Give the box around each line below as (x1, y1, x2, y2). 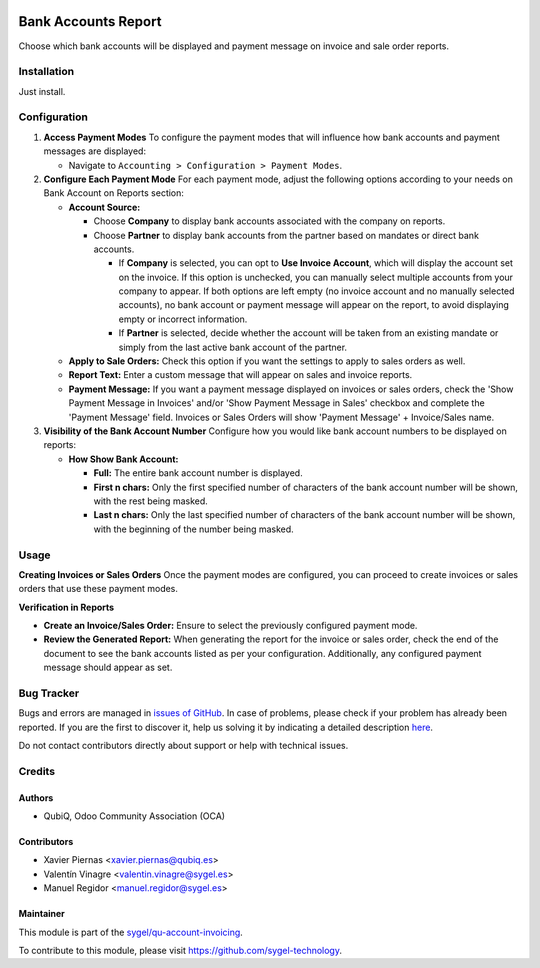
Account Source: (68, 201, 141, 213)
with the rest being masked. (93, 495, 209, 507)
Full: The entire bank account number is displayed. (93, 467, 304, 479)
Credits (18, 764, 55, 778)
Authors (18, 791, 54, 804)
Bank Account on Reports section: (43, 187, 185, 199)
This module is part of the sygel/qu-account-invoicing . (18, 926, 244, 938)
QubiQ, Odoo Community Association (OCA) (43, 810, 225, 822)
